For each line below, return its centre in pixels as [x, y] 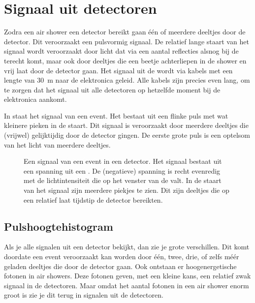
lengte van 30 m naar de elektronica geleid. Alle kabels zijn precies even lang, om [127, 80]
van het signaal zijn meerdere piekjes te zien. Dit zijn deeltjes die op [127, 190]
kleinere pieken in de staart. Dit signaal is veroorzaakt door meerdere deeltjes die [126, 125]
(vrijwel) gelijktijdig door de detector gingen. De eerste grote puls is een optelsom [127, 135]
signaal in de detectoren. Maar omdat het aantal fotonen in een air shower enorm [127, 285]
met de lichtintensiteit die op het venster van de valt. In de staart [123, 180]
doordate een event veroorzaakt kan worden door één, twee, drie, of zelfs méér [122, 257]
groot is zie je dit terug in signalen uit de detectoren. [84, 295]
